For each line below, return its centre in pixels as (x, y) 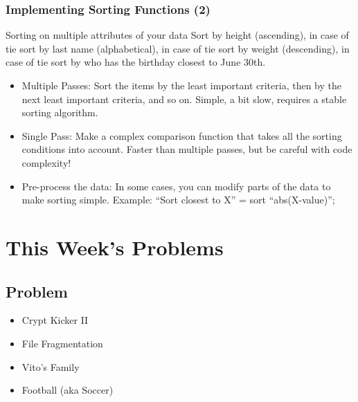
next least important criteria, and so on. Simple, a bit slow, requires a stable (184, 99)
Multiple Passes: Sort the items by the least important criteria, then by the (181, 85)
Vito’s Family (51, 366)
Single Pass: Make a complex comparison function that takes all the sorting (182, 135)
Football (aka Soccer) (68, 390)
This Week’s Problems (115, 247)
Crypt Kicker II (55, 320)
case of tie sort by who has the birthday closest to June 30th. (136, 62)
